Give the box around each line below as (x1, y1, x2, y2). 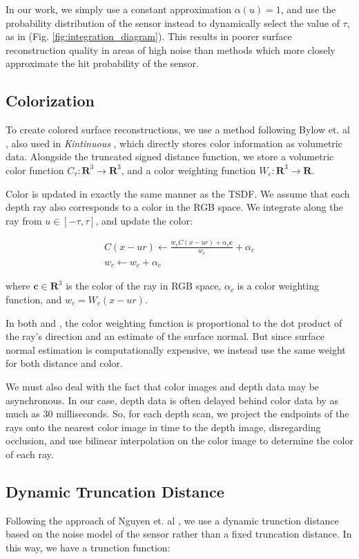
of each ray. (6, 446, 54, 461)
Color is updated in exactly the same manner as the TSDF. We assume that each (6, 186, 350, 200)
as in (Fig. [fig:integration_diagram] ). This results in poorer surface (6, 29, 292, 44)
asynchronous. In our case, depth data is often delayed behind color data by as (6, 392, 338, 407)
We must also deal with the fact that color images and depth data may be (6, 379, 320, 393)
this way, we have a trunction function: (6, 540, 171, 554)
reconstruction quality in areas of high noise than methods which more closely (6, 42, 336, 57)
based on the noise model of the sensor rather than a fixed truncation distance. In (6, 527, 352, 541)
